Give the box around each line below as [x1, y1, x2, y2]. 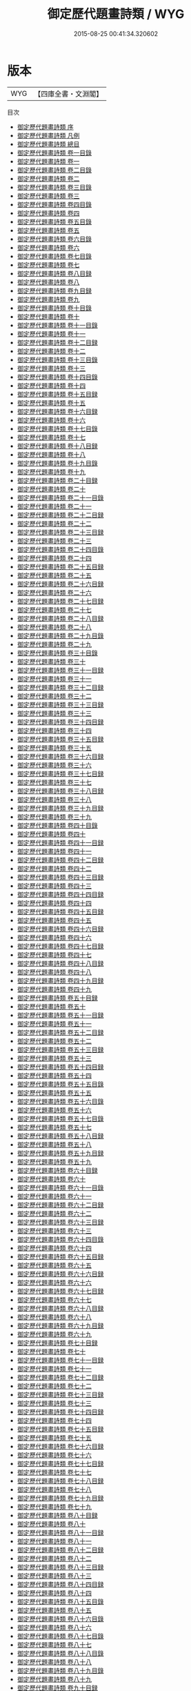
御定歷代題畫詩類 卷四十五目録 [17, 907, 104, 916]
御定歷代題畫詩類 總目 [17, 139, 80, 148]
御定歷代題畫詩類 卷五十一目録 [17, 1011, 104, 1019]
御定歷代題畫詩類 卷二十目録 [17, 476, 98, 484]
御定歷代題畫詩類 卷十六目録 [17, 407, 98, 415]
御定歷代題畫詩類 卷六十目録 [17, 1166, 98, 1174]
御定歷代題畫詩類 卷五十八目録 [17, 1131, 104, 1140]
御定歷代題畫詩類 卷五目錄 [17, 217, 92, 226]
